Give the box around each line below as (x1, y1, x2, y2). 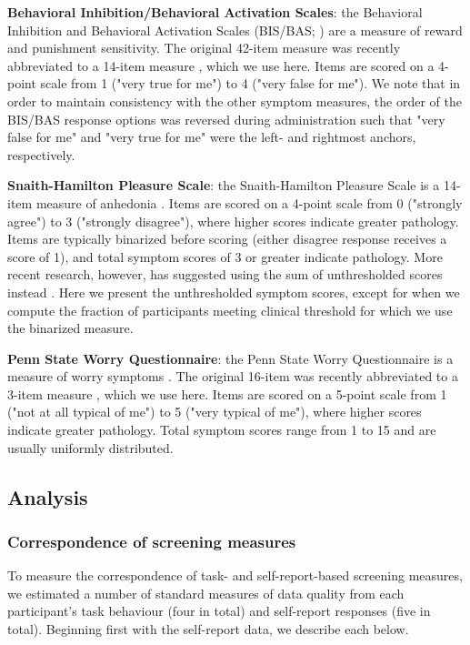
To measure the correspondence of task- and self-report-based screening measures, (7, 566, 463, 585)
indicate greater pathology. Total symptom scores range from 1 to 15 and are (7, 420, 436, 439)
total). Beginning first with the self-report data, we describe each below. (7, 620, 409, 639)
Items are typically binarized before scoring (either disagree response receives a (7, 229, 447, 248)
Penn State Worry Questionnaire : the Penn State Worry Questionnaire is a (7, 348, 454, 368)
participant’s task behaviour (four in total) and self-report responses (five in (7, 601, 431, 620)
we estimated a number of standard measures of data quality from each (7, 583, 405, 602)
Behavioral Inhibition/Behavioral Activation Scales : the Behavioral (7, 3, 423, 21)
